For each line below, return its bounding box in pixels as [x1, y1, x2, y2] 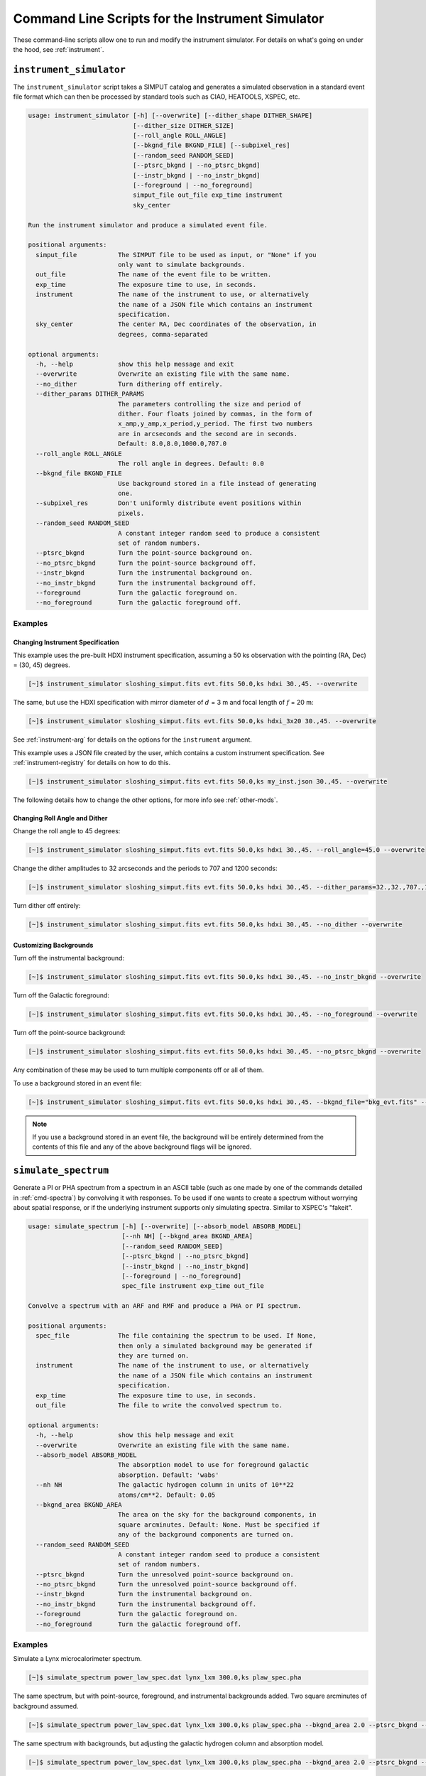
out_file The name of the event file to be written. [35, 271, 272, 278]
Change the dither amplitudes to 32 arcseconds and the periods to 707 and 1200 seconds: [13, 864, 278, 873]
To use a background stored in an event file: [13, 1078, 142, 1087]
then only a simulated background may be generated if [117, 1341, 313, 1350]
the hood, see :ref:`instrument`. [13, 45, 104, 53]
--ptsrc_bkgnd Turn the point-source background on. [35, 549, 253, 557]
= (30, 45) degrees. [13, 661, 70, 669]
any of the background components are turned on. [117, 1531, 295, 1539]
